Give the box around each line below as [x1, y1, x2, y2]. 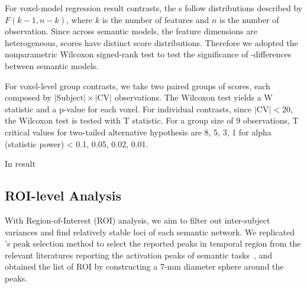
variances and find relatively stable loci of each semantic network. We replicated [5, 225, 295, 238]
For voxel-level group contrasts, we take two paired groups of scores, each [5, 79, 270, 92]
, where [66, 13, 93, 25]
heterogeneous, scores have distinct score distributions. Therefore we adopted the [5, 36, 298, 48]
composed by [5, 91, 52, 103]
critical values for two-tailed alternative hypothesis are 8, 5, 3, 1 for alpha [5, 125, 272, 138]
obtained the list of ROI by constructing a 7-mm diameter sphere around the [5, 260, 284, 273]
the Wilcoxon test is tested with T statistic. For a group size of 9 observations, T [5, 114, 299, 127]
